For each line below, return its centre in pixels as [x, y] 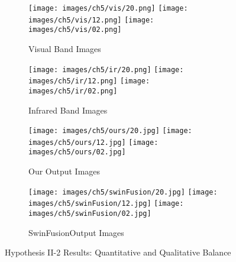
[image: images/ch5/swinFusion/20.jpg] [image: [123, 192]
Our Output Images [64, 171]
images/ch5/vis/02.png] [75, 30]
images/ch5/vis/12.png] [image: [91, 20]
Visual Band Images [65, 48]
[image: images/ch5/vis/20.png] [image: [108, 8]
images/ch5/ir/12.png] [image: [89, 81]
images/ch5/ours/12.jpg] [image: [93, 142]
